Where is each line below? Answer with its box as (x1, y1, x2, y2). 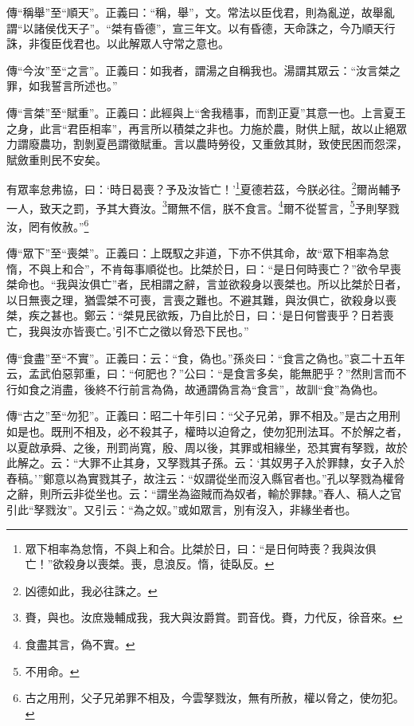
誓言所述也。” (50, 77, 118, 94)
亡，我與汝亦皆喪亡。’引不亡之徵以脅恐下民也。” (6, 323, 249, 339)
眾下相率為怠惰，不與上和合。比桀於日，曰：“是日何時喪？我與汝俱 (25, 540, 377, 556)
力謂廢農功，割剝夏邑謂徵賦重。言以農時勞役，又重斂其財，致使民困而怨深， (6, 135, 408, 152)
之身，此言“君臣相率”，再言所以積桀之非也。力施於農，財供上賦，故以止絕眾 (6, 120, 408, 136)
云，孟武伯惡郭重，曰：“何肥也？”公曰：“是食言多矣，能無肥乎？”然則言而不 (6, 365, 407, 382)
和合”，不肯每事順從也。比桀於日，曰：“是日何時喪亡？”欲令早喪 (61, 260, 401, 277)
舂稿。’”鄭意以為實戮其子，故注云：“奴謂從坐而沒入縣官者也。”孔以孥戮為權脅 (6, 469, 405, 486)
